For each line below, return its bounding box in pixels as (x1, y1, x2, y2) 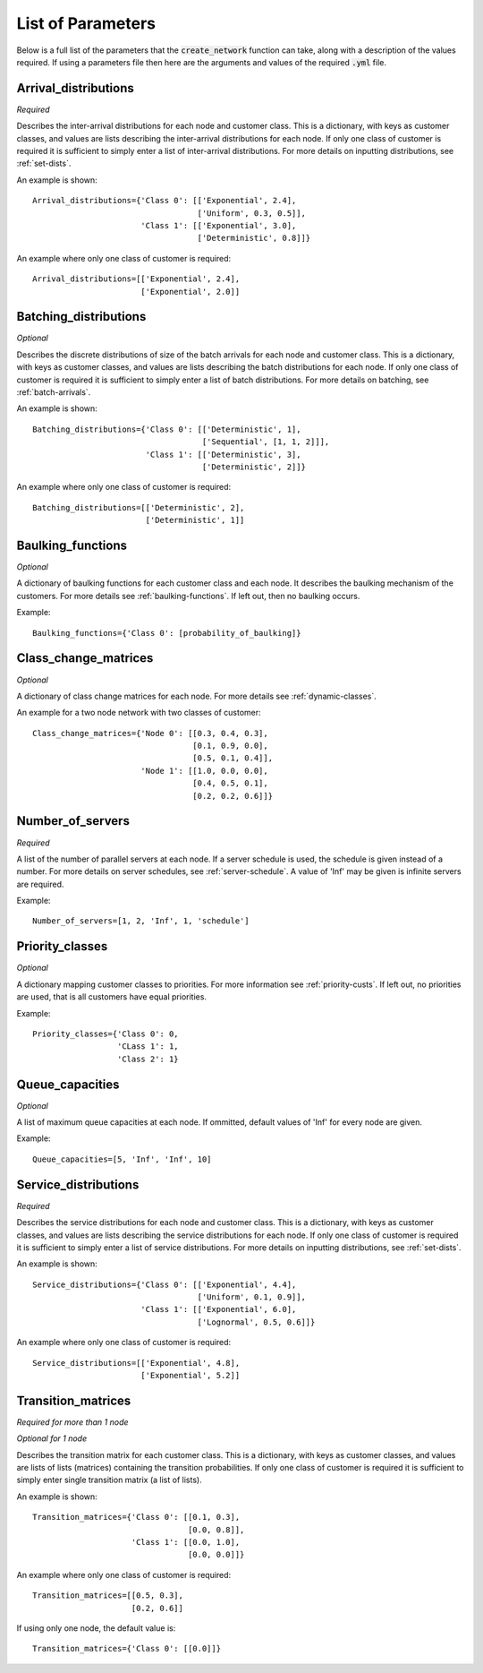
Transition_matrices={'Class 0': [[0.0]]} (32, 1643, 222, 1654)
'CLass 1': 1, (116, 1042, 179, 1051)
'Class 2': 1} (116, 1053, 179, 1064)
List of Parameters (16, 13, 157, 33)
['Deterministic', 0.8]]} (197, 233, 311, 244)
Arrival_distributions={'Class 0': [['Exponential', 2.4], (32, 195, 297, 206)
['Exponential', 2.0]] (140, 287, 241, 296)
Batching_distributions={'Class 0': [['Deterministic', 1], (32, 424, 301, 434)
